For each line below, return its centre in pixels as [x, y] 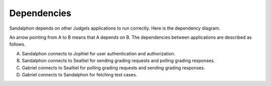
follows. [17, 44]
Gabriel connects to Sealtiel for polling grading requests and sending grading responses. [113, 67]
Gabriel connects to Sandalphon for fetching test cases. [80, 74]
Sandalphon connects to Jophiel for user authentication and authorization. [99, 53]
